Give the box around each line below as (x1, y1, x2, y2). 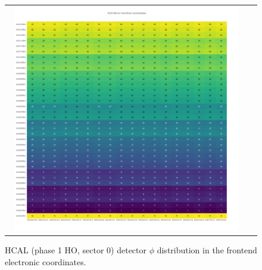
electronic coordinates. (5, 255, 86, 268)
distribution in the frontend (157, 244, 257, 256)
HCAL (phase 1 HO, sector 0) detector (5, 244, 146, 256)
